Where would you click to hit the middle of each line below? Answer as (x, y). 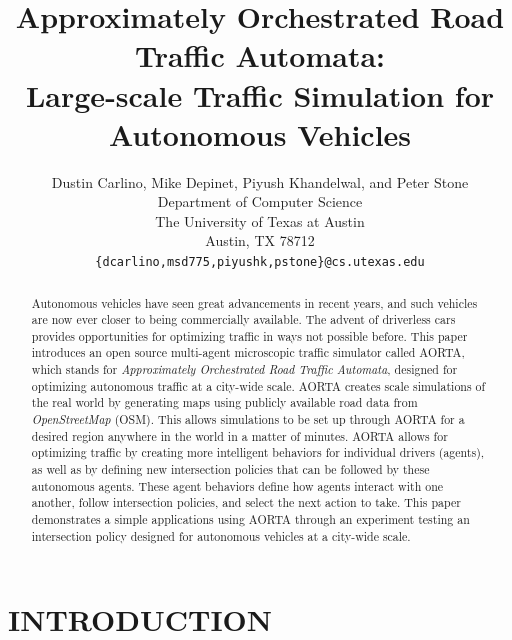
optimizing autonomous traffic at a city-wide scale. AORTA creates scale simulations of (258, 385)
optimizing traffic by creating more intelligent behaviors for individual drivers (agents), (258, 452)
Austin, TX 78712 (260, 240)
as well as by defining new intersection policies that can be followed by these (230, 469)
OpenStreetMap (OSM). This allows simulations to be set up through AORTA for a (248, 419)
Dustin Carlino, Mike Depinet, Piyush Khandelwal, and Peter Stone (260, 181)
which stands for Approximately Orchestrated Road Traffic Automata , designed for (244, 369)
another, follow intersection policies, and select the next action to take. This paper (246, 502)
